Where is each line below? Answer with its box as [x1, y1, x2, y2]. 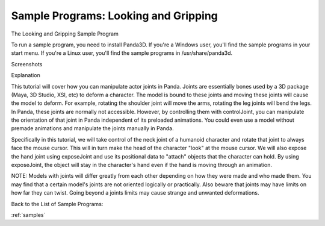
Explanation [11, 72, 40, 79]
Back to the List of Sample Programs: [11, 200, 104, 207]
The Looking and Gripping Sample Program [11, 30, 119, 37]
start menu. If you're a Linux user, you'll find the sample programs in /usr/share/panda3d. [11, 49, 233, 57]
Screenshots [11, 60, 43, 67]
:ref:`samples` [11, 211, 46, 218]
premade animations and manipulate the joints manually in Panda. [11, 125, 174, 132]
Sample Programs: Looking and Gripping [11, 9, 218, 22]
